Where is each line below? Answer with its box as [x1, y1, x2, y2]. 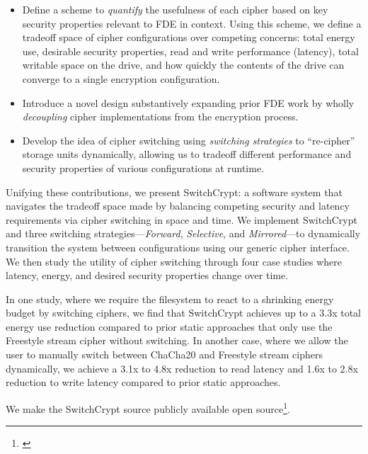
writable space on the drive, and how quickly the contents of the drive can [22, 57, 345, 72]
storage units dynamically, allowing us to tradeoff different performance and [22, 147, 352, 161]
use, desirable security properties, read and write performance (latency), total [22, 43, 359, 58]
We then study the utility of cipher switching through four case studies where [6, 254, 343, 268]
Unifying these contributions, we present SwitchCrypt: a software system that [6, 184, 343, 199]
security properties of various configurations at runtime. [22, 160, 265, 175]
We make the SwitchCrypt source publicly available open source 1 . [6, 399, 291, 416]
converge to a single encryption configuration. [22, 71, 220, 86]
